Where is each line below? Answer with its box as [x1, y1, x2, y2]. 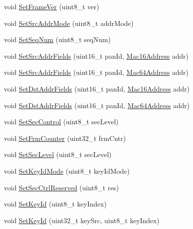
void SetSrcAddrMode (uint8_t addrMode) [4, 18, 134, 28]
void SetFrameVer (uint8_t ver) [4, 1, 99, 11]
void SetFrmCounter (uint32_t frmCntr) [4, 133, 126, 143]
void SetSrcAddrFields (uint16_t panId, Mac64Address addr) [4, 67, 189, 77]
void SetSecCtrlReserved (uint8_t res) [4, 182, 119, 192]
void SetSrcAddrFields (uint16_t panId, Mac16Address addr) [4, 50, 189, 61]
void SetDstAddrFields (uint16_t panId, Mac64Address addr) [4, 100, 190, 110]
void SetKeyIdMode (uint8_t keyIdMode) [4, 165, 130, 176]
